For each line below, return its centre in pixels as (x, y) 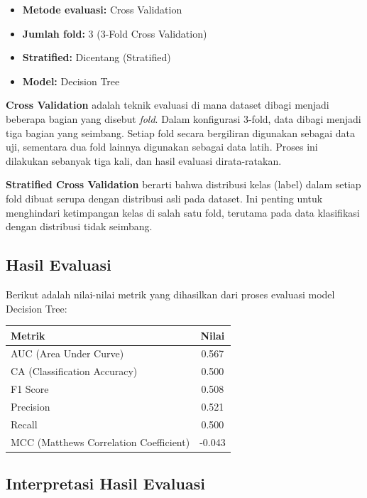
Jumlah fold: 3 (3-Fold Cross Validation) (115, 33)
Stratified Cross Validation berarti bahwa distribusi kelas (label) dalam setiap (183, 184)
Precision (31, 406)
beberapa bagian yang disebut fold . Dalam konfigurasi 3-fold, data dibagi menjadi (183, 118)
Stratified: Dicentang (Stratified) (97, 57)
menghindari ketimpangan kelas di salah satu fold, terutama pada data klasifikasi (183, 212)
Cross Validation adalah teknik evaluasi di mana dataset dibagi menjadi (168, 105)
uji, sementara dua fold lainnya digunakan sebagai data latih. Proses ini (162, 147)
